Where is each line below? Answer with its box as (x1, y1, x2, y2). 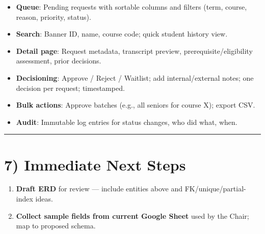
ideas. (35, 193, 53, 204)
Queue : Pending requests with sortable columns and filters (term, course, (16, 2, 247, 12)
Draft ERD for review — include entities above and (16, 183, 183, 194)
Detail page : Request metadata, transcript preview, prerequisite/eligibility (16, 45, 253, 56)
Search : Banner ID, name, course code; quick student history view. (16, 28, 228, 39)
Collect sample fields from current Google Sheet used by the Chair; (16, 210, 249, 221)
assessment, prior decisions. (16, 55, 101, 66)
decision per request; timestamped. (16, 82, 125, 93)
